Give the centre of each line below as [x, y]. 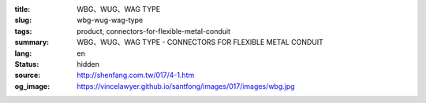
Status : [27, 64]
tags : [23, 31]
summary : [32, 42]
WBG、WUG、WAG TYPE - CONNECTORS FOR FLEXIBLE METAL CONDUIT [200, 42]
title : [22, 9]
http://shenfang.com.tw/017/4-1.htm [136, 75]
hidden [88, 64]
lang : [23, 53]
